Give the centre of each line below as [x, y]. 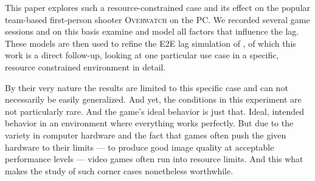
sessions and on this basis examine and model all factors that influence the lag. [152, 31]
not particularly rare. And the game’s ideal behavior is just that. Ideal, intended [155, 111]
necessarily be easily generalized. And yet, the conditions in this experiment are [153, 99]
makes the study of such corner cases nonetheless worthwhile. [119, 170]
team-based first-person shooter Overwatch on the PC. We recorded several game [157, 19]
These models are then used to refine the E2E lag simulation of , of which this [151, 43]
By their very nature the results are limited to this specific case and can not [147, 87]
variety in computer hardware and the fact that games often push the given [146, 135]
